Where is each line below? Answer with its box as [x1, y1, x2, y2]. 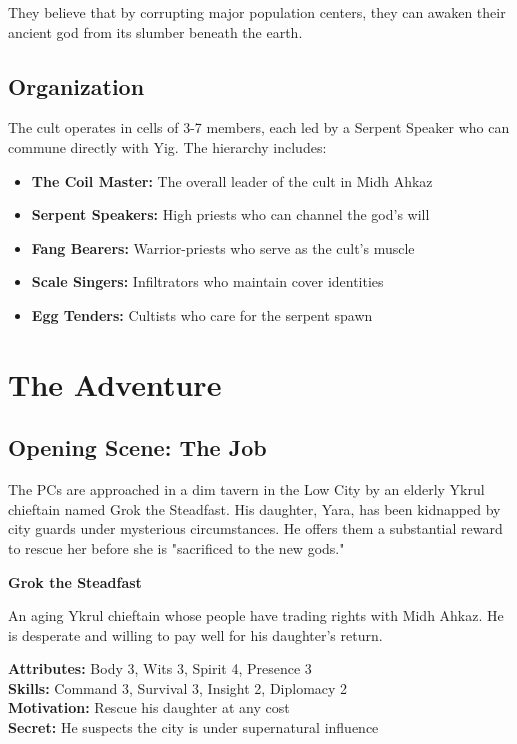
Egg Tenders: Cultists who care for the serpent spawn [31, 304, 373, 325]
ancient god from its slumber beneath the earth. [8, 21, 303, 42]
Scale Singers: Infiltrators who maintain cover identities [31, 271, 384, 292]
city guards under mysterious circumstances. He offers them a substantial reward [8, 518, 503, 539]
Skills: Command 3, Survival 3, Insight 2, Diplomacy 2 [8, 677, 348, 698]
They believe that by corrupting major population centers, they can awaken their [8, 2, 506, 22]
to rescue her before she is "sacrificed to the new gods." [8, 537, 345, 558]
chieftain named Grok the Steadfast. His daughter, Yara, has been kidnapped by [8, 498, 501, 519]
